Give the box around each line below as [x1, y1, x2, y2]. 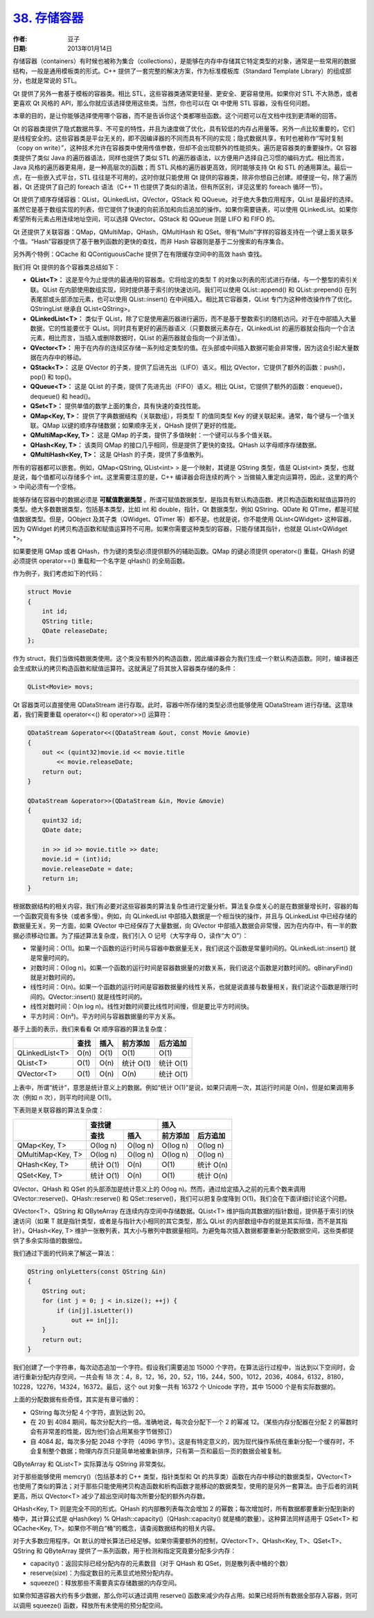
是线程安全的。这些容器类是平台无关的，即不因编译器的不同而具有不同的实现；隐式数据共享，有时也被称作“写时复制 [12, 134, 344, 142]
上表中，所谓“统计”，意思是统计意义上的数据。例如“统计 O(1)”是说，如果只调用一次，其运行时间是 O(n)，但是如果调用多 [12, 1084, 355, 1092]
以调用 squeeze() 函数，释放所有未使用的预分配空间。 [12, 1601, 167, 1610]
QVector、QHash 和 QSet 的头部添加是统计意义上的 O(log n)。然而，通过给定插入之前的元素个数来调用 [12, 1184, 306, 1193]
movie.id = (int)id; [42, 855, 112, 863]
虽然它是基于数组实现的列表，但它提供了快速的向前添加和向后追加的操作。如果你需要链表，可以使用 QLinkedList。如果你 [12, 205, 358, 213]
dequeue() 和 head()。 [30, 392, 95, 401]
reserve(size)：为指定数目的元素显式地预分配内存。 [30, 1569, 177, 1577]
